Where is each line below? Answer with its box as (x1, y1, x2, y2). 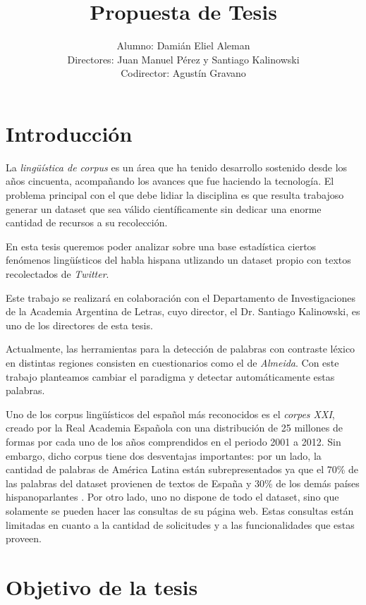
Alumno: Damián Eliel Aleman (116, 38, 250, 53)
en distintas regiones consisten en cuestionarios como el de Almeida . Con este (6, 355, 339, 369)
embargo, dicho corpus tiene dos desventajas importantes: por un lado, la (6, 448, 322, 463)
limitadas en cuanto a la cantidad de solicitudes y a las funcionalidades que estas (6, 517, 355, 532)
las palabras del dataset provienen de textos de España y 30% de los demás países (6, 475, 360, 490)
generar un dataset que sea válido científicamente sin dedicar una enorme (6, 201, 322, 216)
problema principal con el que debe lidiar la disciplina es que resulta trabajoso (6, 188, 344, 202)
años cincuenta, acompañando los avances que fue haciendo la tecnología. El (6, 173, 334, 188)
